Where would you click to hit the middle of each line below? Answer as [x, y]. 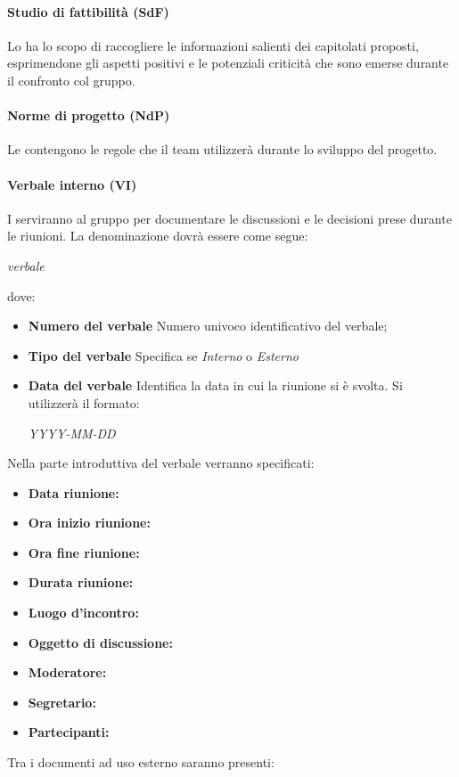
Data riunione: [74, 492]
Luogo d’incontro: [83, 613]
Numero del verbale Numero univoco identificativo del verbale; [208, 326]
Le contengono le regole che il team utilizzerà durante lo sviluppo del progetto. [222, 149]
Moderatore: [67, 672]
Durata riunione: [81, 582]
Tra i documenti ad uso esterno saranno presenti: [141, 762]
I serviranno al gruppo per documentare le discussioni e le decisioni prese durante [229, 218]
